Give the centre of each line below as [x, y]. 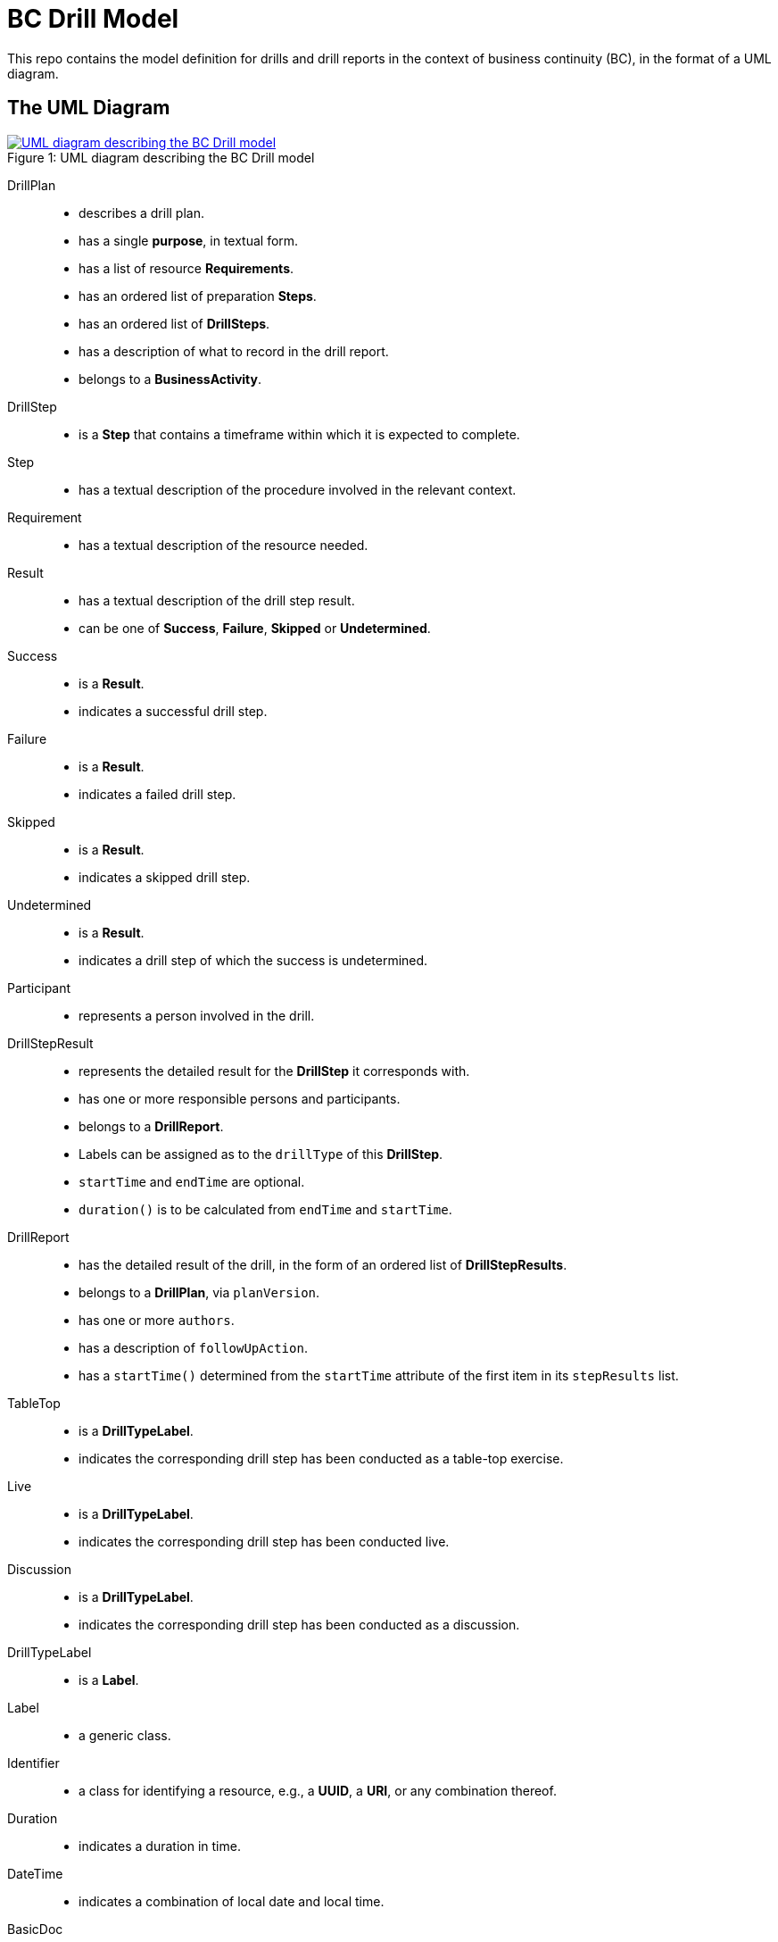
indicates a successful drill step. [173, 711]
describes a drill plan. [141, 213]
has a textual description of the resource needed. [223, 545]
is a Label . [109, 1679]
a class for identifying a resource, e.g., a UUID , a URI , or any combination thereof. [318, 1790]
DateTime [35, 1873]
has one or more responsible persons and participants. [240, 1098]
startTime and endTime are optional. [192, 1181]
